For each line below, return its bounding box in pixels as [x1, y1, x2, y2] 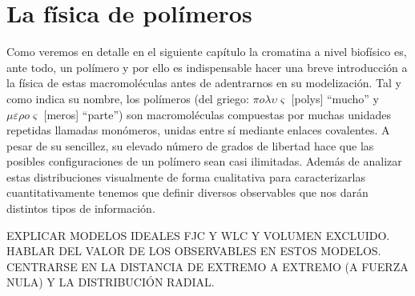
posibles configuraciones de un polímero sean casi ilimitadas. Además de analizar [6, 153, 402, 170]
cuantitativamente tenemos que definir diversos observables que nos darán [6, 184, 369, 201]
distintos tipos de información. [6, 200, 155, 217]
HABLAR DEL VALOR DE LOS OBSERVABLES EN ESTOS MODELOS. [6, 242, 381, 259]
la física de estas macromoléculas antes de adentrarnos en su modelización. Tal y [6, 74, 401, 91]
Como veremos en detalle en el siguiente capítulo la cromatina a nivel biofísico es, [6, 43, 407, 60]
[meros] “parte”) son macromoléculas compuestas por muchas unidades [43, 106, 392, 122]
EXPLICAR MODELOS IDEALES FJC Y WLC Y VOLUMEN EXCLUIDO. [6, 226, 390, 243]
